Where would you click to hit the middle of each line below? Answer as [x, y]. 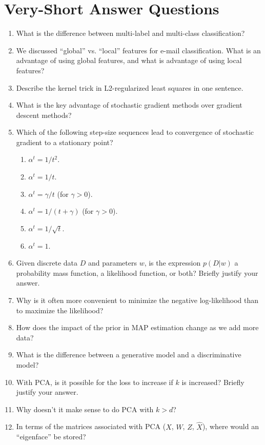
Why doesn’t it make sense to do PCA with [85, 409]
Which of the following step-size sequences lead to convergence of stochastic [135, 132]
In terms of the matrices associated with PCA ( [91, 426]
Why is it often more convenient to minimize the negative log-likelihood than [137, 300]
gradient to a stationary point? [65, 142]
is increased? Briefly [213, 382]
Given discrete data [47, 263]
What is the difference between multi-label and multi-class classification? [130, 33]
